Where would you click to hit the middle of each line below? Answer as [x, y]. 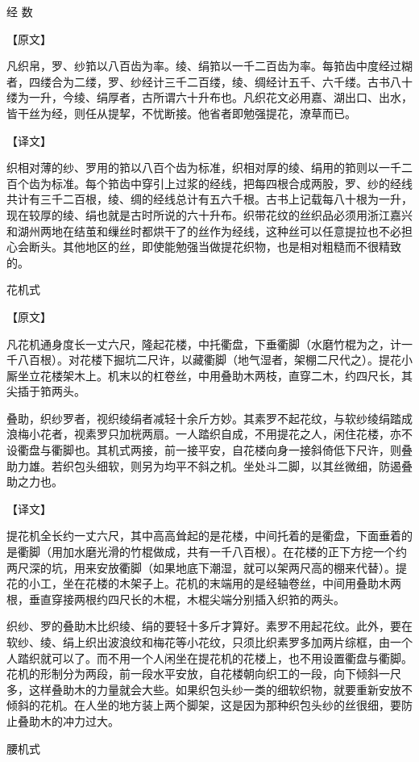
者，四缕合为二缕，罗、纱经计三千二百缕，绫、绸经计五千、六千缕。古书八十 [209, 81]
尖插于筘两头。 [46, 391]
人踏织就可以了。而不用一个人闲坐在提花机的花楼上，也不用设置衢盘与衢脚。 [209, 657]
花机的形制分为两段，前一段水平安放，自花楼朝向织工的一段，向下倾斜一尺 [204, 674]
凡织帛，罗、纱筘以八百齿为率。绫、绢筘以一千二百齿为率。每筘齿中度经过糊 [209, 66]
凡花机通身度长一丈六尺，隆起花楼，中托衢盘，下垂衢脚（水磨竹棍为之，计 [204, 343]
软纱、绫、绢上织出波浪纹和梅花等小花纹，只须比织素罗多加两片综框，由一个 [209, 642]
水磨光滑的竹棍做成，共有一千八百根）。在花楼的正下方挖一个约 [240, 552]
